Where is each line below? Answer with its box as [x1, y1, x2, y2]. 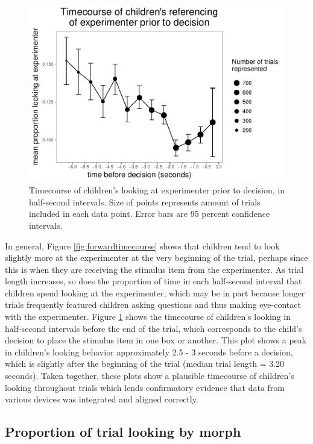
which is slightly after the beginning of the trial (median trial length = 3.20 [5, 357, 285, 370]
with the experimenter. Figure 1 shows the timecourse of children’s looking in [5, 310, 291, 323]
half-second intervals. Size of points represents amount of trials [29, 195, 261, 208]
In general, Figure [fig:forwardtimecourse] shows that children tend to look [5, 239, 280, 252]
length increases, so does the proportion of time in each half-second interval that [5, 275, 302, 287]
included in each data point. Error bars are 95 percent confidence [29, 207, 270, 220]
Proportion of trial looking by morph [5, 422, 241, 441]
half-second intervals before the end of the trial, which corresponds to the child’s [5, 322, 302, 334]
